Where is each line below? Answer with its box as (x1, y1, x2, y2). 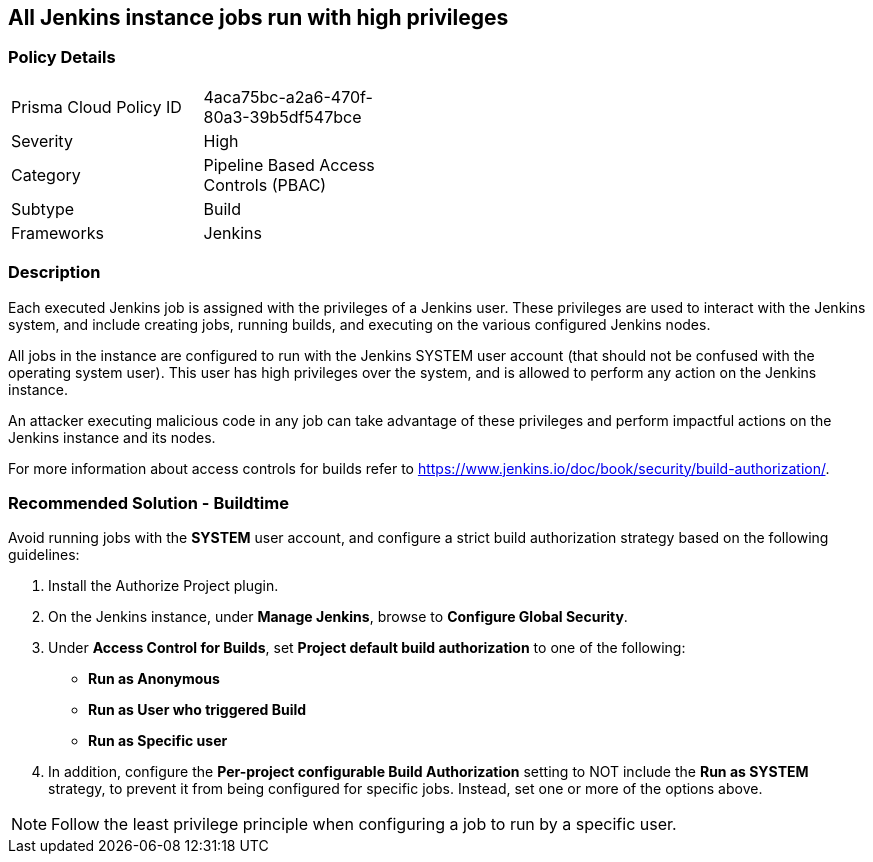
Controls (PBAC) (203, 174, 327, 195)
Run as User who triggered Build (88, 701, 307, 719)
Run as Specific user (88, 732, 228, 750)
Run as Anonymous (88, 670, 220, 688)
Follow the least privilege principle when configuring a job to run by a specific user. (51, 814, 677, 835)
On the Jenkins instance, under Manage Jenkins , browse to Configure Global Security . (48, 608, 628, 626)
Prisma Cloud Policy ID (11, 96, 182, 117)
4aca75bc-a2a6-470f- (203, 86, 373, 107)
